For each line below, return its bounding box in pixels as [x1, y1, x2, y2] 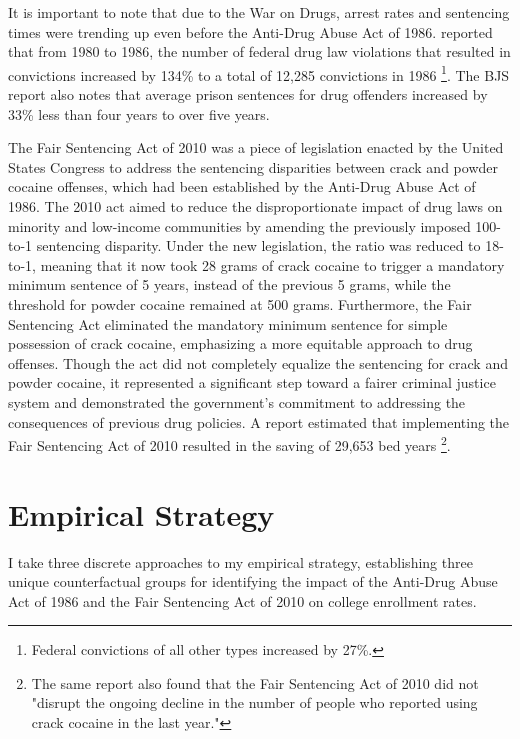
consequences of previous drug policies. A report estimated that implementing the [8, 411, 510, 432]
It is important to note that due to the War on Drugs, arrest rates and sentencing [8, 2, 510, 22]
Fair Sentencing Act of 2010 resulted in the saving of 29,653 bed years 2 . [8, 432, 451, 455]
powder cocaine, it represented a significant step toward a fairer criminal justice [8, 372, 496, 393]
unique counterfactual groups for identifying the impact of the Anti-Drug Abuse [8, 571, 498, 592]
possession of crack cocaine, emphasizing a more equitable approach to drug [8, 333, 473, 354]
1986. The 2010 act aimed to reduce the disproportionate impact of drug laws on [8, 196, 503, 216]
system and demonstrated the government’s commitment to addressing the [8, 391, 466, 412]
